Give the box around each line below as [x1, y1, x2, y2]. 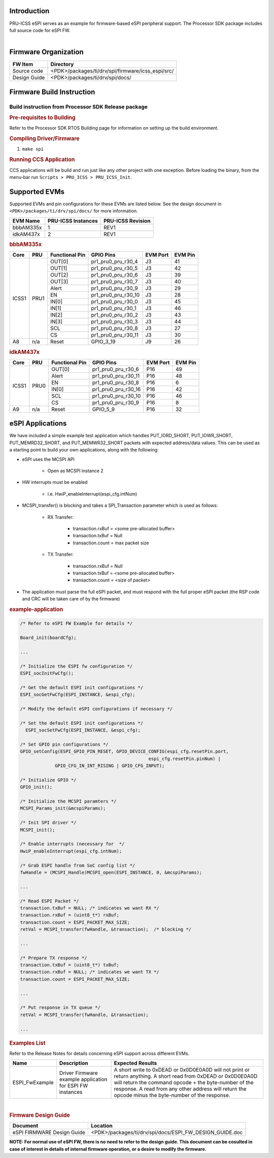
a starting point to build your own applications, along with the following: [9, 447, 159, 453]
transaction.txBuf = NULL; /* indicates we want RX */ [20, 905, 159, 911]
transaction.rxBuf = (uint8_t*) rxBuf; [20, 912, 119, 918]
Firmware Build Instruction [9, 87, 95, 96]
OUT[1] [50, 265, 67, 272]
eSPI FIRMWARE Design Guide [12, 1129, 86, 1136]
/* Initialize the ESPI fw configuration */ [20, 663, 133, 669]
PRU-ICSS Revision [103, 217, 151, 224]
